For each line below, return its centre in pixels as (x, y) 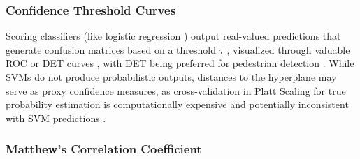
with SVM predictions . (56, 118)
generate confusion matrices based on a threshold (111, 49)
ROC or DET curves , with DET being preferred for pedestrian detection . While (180, 63)
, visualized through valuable (288, 49)
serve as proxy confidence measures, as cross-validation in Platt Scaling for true (176, 90)
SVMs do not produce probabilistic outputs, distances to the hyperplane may (171, 77)
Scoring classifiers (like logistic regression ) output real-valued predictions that (173, 36)
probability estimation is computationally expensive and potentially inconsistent (177, 104)
